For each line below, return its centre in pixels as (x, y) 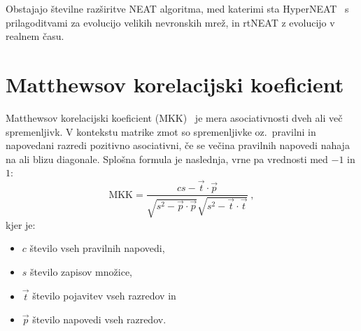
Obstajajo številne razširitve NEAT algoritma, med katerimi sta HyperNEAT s (177, 8)
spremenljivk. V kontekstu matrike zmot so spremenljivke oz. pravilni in (161, 131)
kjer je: (21, 224)
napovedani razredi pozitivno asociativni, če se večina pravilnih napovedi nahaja (178, 145)
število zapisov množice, (82, 271)
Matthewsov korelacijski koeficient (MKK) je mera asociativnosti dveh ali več (174, 117)
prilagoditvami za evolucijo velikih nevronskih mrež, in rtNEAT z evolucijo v (170, 22)
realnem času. (35, 36)
